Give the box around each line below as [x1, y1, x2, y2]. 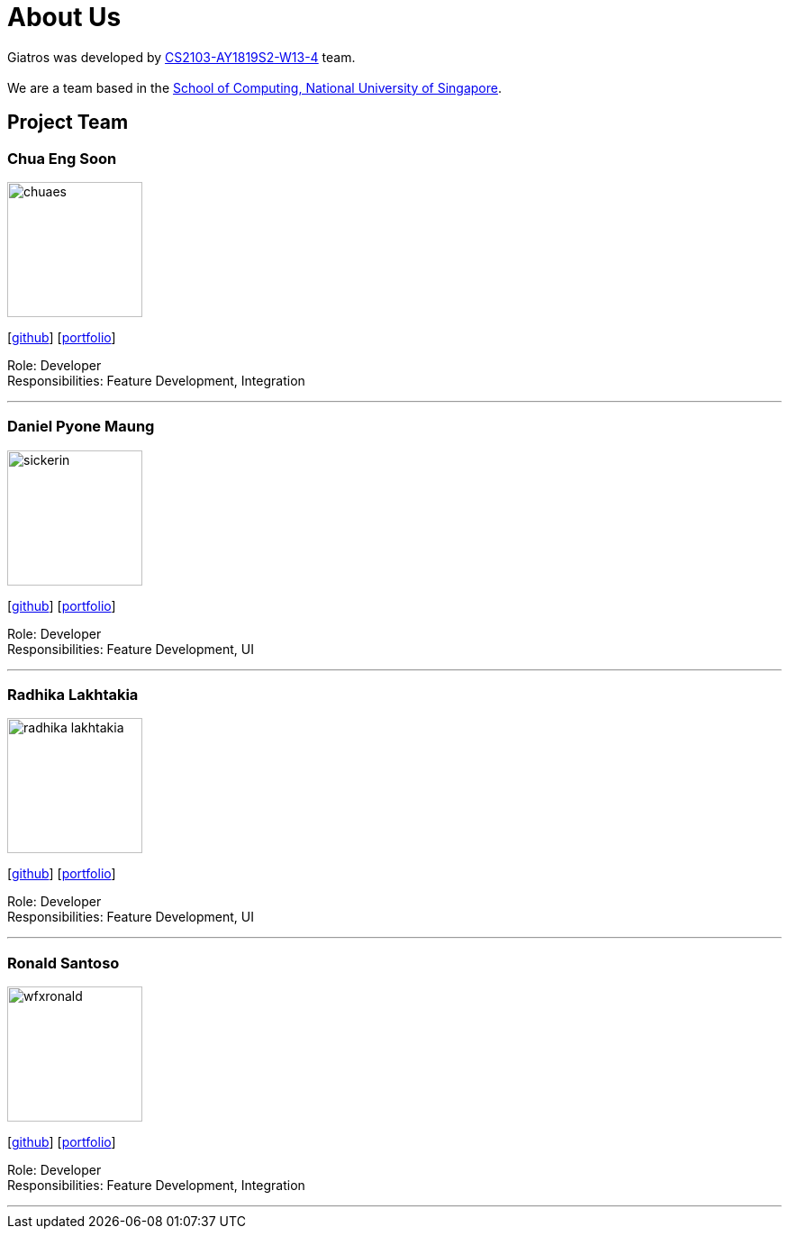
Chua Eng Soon [7, 149, 117, 168]
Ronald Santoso [7, 953, 120, 972]
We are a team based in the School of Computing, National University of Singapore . [7, 79, 503, 95]
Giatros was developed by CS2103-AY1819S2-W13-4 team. [7, 49, 356, 65]
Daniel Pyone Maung [7, 417, 155, 436]
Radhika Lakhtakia [7, 686, 139, 704]
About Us [7, 2, 122, 32]
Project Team [7, 111, 129, 134]
